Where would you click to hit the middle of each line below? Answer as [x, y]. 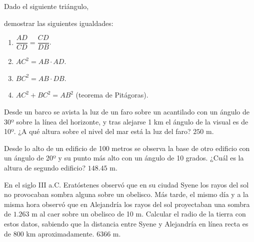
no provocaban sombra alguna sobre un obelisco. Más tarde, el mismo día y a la [126, 194]
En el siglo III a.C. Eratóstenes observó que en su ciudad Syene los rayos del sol [126, 184]
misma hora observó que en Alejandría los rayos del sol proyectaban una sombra [127, 204]
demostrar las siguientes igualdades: [59, 23]
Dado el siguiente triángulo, [46, 6]
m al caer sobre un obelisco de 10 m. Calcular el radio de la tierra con [139, 214]
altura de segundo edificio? [45, 167]
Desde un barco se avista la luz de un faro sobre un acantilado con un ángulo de [127, 112]
